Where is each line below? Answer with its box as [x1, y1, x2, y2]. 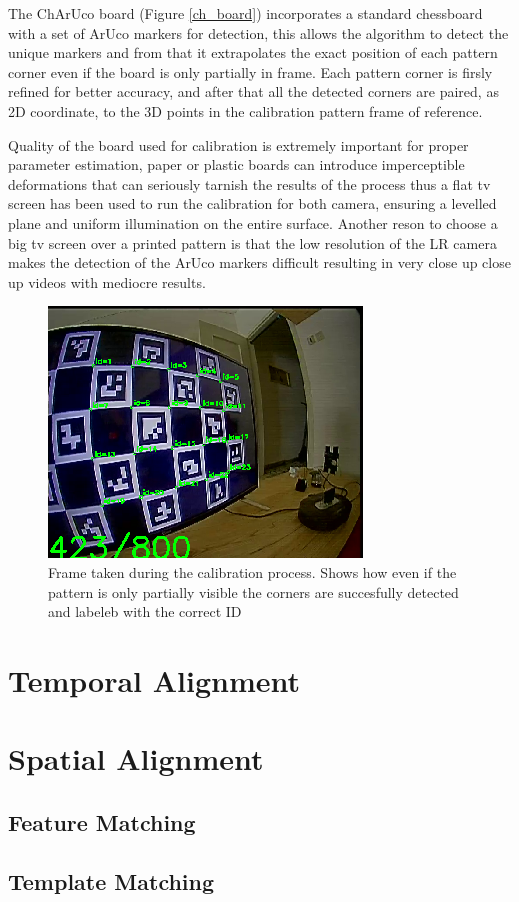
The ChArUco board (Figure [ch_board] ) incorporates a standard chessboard [8, 3, 483, 23]
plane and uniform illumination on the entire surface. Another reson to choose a [8, 212, 498, 233]
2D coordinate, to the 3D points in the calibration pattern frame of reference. [8, 100, 483, 121]
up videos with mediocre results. [8, 271, 206, 292]
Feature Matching [8, 806, 196, 837]
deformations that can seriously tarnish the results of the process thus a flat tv [8, 173, 491, 194]
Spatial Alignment [8, 738, 264, 779]
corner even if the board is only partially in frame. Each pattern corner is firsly [8, 61, 493, 82]
